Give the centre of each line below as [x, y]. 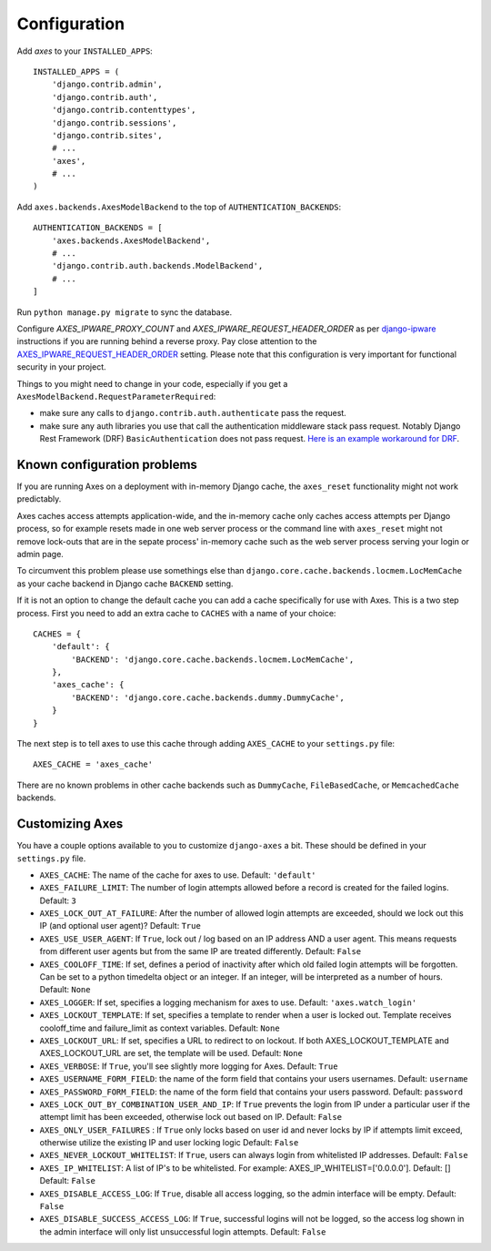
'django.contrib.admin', [107, 85]
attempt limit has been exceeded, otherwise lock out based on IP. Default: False [191, 1117]
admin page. [40, 554]
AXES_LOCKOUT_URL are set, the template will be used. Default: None [171, 1053]
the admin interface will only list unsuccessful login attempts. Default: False [183, 1231]
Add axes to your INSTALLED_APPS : [85, 51]
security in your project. [61, 367]
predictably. [39, 499]
